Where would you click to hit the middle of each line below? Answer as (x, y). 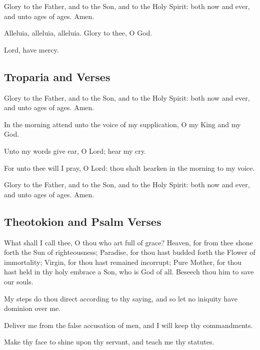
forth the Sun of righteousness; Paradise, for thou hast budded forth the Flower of (130, 252)
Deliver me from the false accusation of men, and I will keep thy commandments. (128, 325)
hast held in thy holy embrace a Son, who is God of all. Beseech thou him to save (129, 272)
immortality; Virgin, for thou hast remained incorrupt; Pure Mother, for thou (123, 262)
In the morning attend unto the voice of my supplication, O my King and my (122, 124)
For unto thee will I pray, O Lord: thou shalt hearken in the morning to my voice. (129, 167)
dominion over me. (32, 308)
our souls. (19, 281)
